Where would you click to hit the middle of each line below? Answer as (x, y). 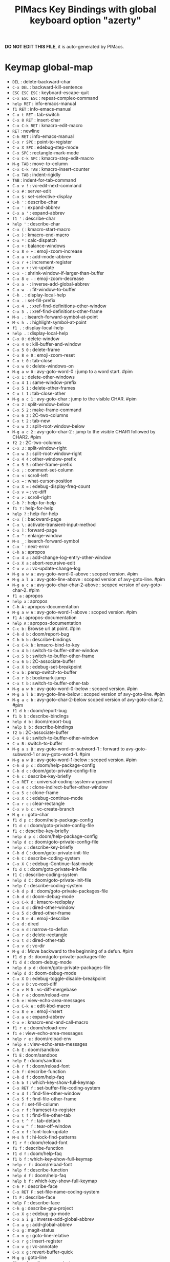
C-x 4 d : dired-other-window (43, 907)
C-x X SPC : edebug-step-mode (45, 147)
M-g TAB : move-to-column (40, 164)
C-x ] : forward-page (35, 530)
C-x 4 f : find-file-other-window (46, 1093)
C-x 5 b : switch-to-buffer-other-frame (53, 656)
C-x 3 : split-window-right (39, 448)
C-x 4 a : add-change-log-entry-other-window (61, 557)
